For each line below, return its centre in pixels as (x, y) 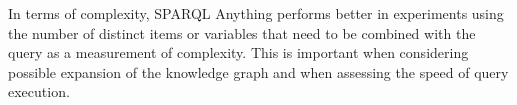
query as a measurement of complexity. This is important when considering (238, 52)
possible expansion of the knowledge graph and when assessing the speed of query (258, 71)
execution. (39, 91)
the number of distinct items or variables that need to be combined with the (242, 32)
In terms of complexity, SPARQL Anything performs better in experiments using (256, 13)
